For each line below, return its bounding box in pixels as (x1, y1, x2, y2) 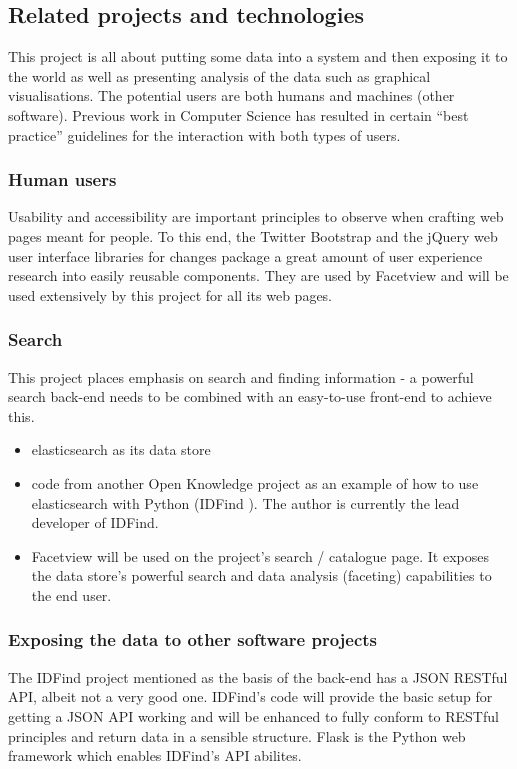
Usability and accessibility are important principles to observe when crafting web (8, 206, 504, 227)
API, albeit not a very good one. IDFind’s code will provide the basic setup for (8, 686, 493, 707)
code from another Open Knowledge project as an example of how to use (31, 472, 479, 493)
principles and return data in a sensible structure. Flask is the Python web (8, 725, 466, 746)
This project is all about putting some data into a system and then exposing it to (8, 46, 508, 67)
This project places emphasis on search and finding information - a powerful (8, 366, 474, 387)
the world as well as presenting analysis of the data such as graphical (8, 65, 431, 86)
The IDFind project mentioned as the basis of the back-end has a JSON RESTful (8, 666, 508, 687)
